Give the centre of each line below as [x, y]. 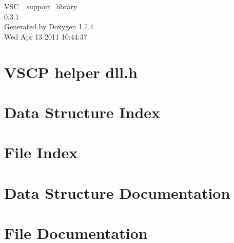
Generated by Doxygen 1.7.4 [49, 26]
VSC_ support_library [41, 6]
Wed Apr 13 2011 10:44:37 [46, 36]
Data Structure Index [82, 112]
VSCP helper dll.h [71, 72]
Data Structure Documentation [117, 192]
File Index [41, 152]
